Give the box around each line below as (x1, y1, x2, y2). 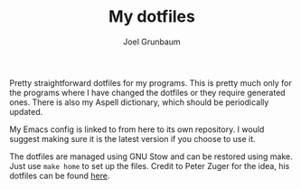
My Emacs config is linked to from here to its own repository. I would (9, 124, 265, 135)
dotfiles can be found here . (9, 170, 110, 181)
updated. (9, 106, 43, 117)
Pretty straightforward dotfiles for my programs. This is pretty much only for (9, 77, 292, 88)
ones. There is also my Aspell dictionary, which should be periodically (9, 97, 269, 108)
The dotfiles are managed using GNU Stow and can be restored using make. (9, 151, 293, 162)
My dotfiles (108, 6, 196, 27)
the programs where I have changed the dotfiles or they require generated (9, 87, 287, 98)
